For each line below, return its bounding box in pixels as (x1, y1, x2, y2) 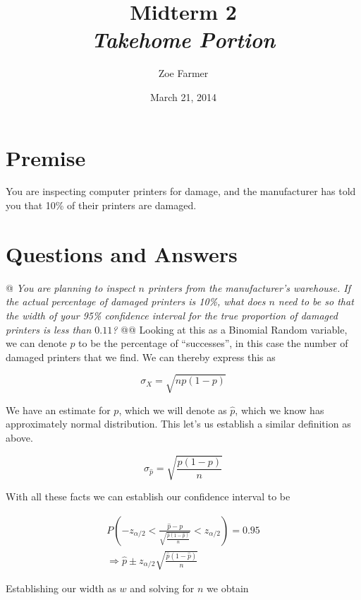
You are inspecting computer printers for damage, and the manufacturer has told (6, 184, 356, 199)
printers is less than (6, 322, 92, 336)
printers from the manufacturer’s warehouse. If (148, 280, 351, 295)
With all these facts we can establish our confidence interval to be (6, 489, 290, 504)
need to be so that (278, 294, 354, 309)
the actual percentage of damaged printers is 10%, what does (6, 294, 266, 309)
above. (6, 430, 33, 445)
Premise (6, 143, 86, 172)
